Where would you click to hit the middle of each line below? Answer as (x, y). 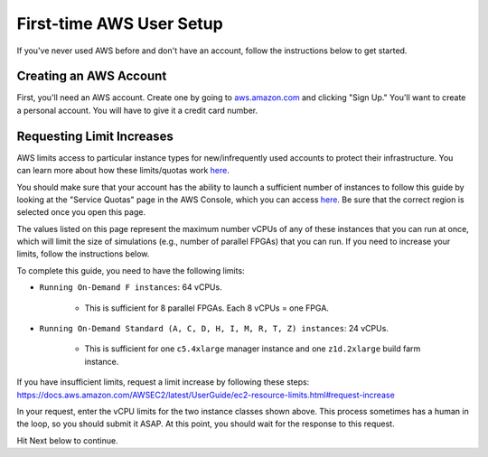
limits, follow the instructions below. (83, 254)
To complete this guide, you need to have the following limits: (131, 270)
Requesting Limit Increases (95, 136)
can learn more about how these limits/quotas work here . (123, 171)
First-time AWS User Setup (120, 23)
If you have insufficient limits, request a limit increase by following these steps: (163, 382)
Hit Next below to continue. (67, 440)
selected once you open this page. (81, 212)
